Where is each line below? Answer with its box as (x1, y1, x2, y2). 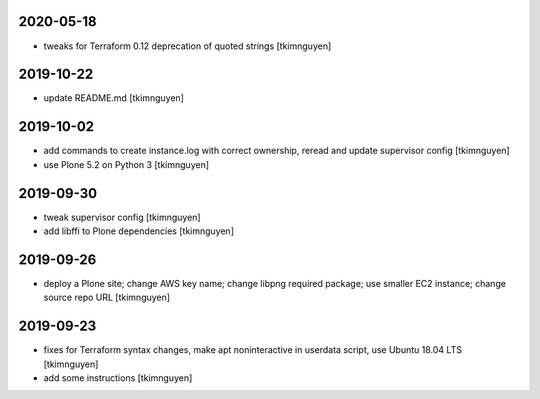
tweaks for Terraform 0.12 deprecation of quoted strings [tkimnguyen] (43, 40, 332, 52)
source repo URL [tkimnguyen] (43, 291, 170, 304)
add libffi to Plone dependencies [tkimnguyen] (43, 225, 235, 237)
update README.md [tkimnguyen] (43, 92, 185, 104)
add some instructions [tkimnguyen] (43, 372, 193, 384)
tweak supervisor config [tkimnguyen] (43, 211, 201, 223)
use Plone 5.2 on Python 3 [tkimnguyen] (43, 158, 210, 170)
